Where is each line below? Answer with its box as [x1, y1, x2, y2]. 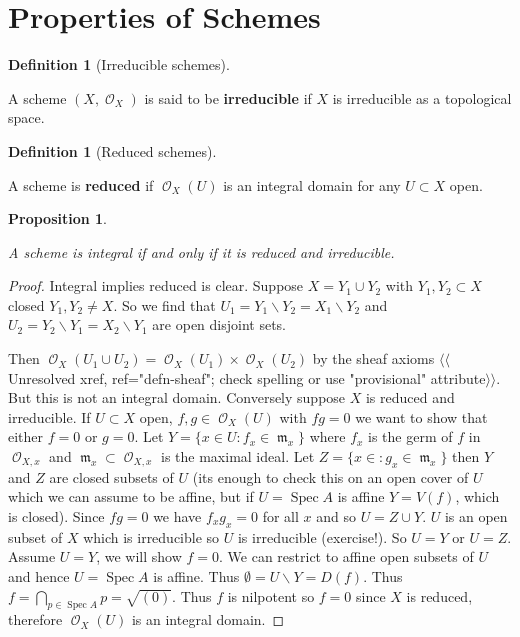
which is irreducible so [83, 526, 220, 547]
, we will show [96, 546, 182, 567]
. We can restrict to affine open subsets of [219, 546, 474, 567]
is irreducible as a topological [332, 87, 512, 108]
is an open [444, 506, 508, 527]
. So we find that [113, 294, 216, 315]
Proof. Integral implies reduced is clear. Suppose [8, 275, 304, 296]
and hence [8, 566, 70, 586]
